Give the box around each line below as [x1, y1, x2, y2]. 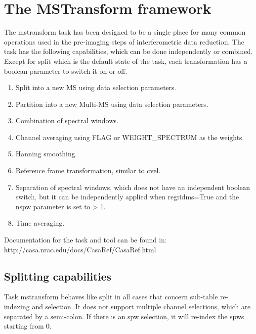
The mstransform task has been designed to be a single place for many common [4, 27, 246, 37]
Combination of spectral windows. [15, 115, 119, 126]
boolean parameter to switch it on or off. [4, 65, 128, 76]
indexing [4, 301, 30, 312]
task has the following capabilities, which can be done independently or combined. [4, 46, 253, 56]
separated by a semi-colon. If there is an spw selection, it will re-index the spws [4, 311, 244, 321]
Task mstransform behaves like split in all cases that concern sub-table [4, 291, 218, 302]
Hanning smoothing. [15, 148, 77, 159]
